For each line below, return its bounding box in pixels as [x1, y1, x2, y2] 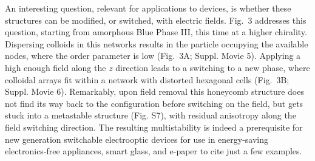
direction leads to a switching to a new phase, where [115, 61, 310, 74]
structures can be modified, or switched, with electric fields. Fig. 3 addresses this [5, 13, 307, 26]
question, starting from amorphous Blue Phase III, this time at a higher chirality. [5, 26, 307, 38]
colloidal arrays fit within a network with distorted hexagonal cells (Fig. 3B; [5, 73, 290, 86]
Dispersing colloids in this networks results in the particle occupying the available [5, 37, 308, 50]
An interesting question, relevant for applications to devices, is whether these [5, 2, 291, 14]
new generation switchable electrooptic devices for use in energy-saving [5, 132, 269, 145]
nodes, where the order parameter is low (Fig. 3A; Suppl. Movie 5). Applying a [5, 49, 301, 62]
